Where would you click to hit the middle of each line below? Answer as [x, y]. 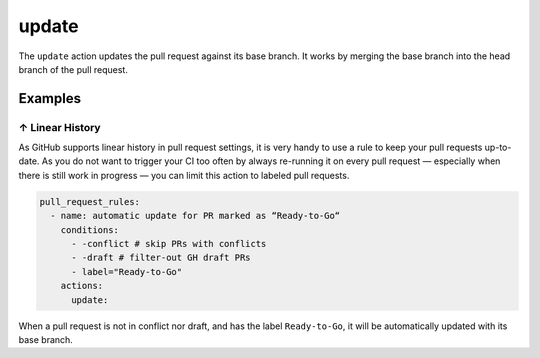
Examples [50, 98]
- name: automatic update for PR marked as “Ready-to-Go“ [195, 216]
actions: [82, 286]
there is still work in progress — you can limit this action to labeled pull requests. [184, 175]
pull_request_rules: [89, 201]
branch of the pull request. [73, 69]
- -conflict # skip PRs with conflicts [169, 244]
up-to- [498, 147]
